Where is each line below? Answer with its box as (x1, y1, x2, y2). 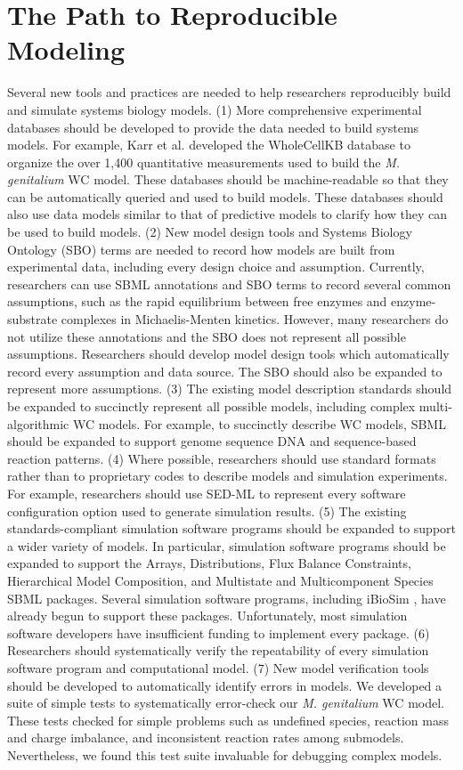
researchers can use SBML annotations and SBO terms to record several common (7, 274, 451, 293)
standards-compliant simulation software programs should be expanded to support (7, 519, 456, 538)
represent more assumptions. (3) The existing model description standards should (7, 379, 452, 398)
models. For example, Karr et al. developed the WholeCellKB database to (7, 135, 410, 154)
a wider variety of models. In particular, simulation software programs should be (7, 536, 446, 555)
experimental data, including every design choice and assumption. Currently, (7, 257, 425, 276)
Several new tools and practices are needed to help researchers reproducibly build (7, 83, 451, 101)
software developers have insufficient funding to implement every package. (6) (7, 623, 430, 642)
